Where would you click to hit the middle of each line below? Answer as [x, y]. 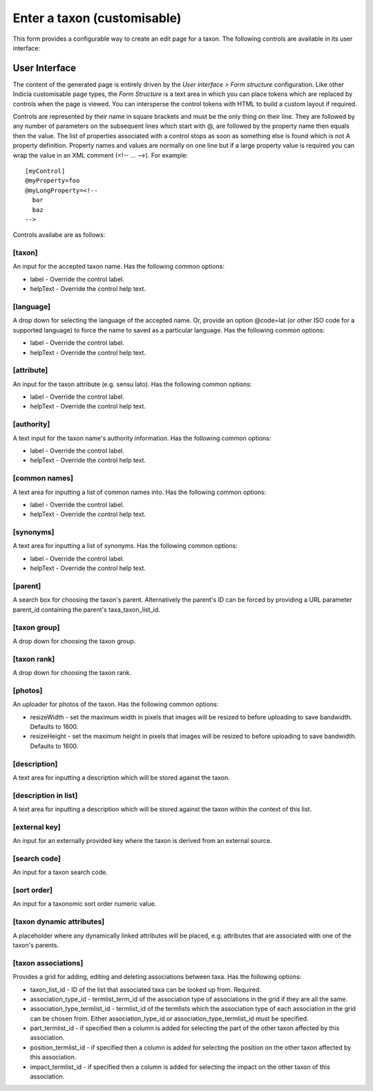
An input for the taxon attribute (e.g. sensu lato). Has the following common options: [132, 384]
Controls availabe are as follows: [59, 235]
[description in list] [45, 795]
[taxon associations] [48, 962]
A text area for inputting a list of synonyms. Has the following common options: [125, 546]
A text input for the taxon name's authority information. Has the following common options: [142, 438]
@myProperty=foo [52, 181]
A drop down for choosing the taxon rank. [72, 673]
